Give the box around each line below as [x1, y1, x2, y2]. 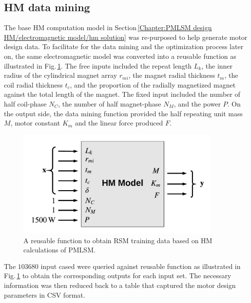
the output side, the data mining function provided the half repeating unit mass [4, 108, 243, 118]
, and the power [174, 98, 221, 108]
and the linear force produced [75, 118, 163, 128]
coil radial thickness [4, 79, 63, 89]
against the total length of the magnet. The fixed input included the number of [4, 89, 240, 99]
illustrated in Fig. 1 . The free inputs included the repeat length [4, 60, 192, 71]
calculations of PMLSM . [23, 245, 96, 255]
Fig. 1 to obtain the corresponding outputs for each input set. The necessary [4, 270, 232, 281]
